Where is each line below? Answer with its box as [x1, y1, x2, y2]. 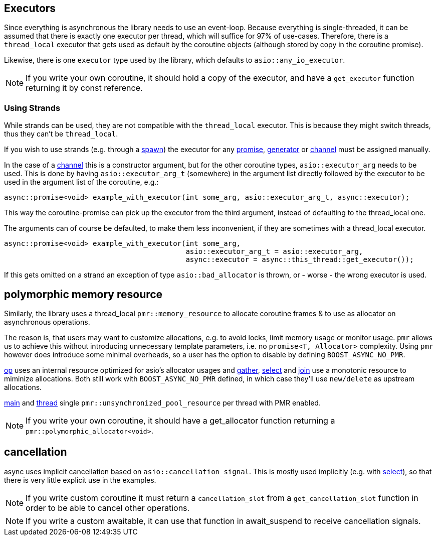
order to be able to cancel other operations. [26, 502, 190, 513]
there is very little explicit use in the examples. [4, 475, 156, 484]
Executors [4, 2, 56, 15]
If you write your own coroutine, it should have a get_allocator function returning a [26, 416, 335, 426]
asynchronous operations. [4, 318, 90, 327]
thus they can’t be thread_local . [4, 129, 118, 139]
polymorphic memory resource [4, 288, 163, 301]
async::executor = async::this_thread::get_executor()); [185, 255, 414, 264]
